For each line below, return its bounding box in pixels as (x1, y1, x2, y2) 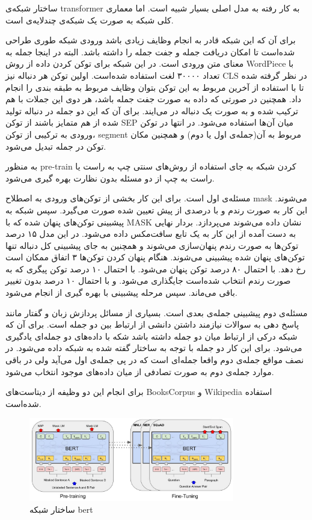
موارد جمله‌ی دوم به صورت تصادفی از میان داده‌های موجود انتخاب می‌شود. (5, 365, 274, 378)
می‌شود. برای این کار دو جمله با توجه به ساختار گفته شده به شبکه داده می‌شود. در (5, 341, 302, 354)
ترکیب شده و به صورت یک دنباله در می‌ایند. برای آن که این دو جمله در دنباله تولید (5, 104, 298, 117)
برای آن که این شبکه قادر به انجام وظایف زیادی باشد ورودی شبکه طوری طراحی (5, 34, 296, 46)
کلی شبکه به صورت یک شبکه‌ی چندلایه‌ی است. (5, 13, 174, 26)
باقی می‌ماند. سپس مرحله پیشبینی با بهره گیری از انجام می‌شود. (5, 286, 237, 299)
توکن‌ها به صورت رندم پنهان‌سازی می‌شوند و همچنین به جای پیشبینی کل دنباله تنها (5, 239, 299, 251)
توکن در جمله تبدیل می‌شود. (5, 139, 106, 152)
